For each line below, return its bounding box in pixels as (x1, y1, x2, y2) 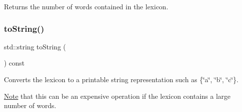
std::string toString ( (4, 41, 66, 51)
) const (4, 58, 25, 68)
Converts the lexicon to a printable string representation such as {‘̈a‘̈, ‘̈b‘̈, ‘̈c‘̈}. (4, 74, 239, 84)
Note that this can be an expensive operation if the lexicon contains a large (4, 90, 231, 101)
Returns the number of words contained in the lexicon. (4, 1, 168, 11)
